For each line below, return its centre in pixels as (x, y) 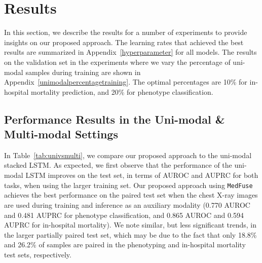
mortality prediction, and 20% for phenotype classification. (122, 91)
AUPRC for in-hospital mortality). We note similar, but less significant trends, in (130, 225)
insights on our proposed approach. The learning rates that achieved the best (124, 42)
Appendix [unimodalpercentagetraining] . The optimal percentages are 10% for (126, 82)
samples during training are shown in (83, 72)
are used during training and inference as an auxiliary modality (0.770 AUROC (127, 204)
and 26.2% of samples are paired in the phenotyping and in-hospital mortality (125, 245)
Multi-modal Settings (61, 134)
